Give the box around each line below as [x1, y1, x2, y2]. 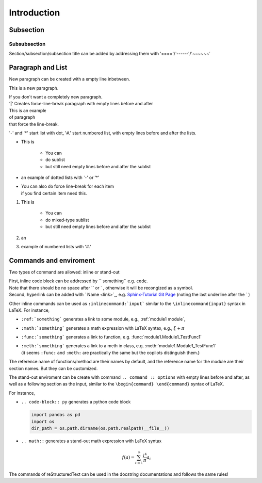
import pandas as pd [31, 412, 80, 418]
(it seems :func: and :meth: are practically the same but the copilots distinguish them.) [21, 350, 200, 355]
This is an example [9, 107, 47, 113]
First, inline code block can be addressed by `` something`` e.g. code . [9, 278, 148, 284]
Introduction [9, 7, 60, 18]
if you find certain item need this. [21, 190, 87, 196]
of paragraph [9, 114, 35, 120]
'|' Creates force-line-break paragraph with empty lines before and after [9, 101, 153, 107]
